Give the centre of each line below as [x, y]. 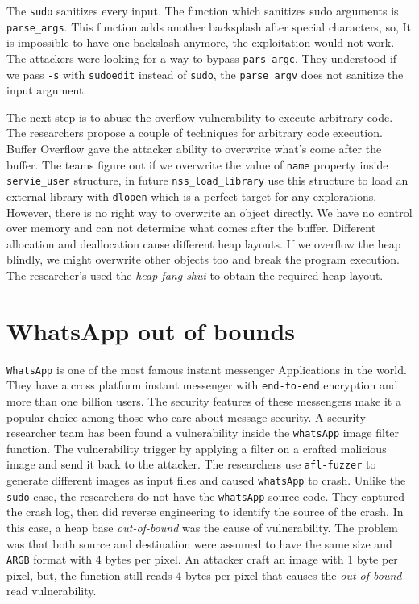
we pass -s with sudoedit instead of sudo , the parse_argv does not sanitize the [205, 74]
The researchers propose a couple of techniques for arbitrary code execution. [195, 133]
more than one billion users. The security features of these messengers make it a [204, 400]
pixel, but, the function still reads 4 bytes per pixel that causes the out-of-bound [204, 575]
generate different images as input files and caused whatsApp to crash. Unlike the [206, 480]
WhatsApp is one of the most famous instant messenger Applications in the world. [207, 369]
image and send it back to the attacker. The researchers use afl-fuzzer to [191, 464]
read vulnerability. [52, 591]
